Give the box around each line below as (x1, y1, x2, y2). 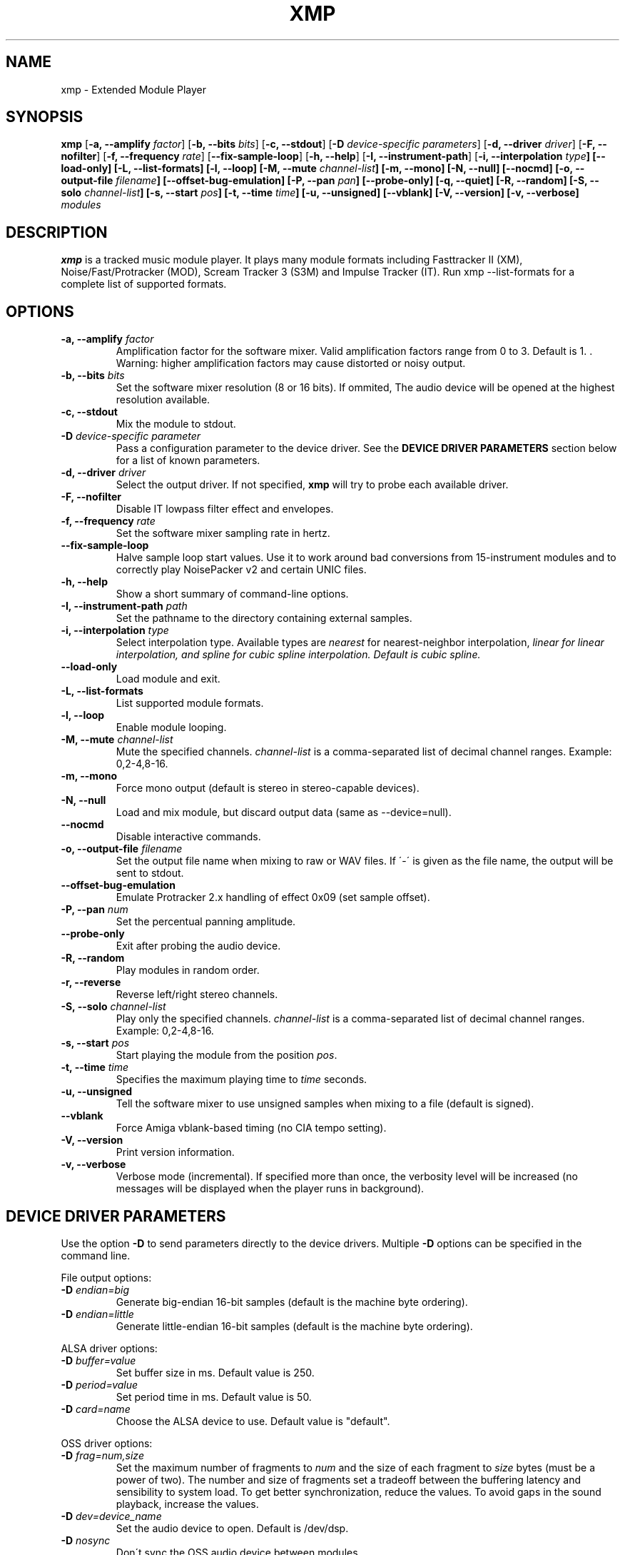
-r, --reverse (61, 976, 121, 989)
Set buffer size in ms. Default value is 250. (116, 1366, 315, 1379)
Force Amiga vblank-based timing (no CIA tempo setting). (116, 1122, 387, 1134)
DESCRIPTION (6, 223, 108, 241)
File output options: (61, 1271, 152, 1284)
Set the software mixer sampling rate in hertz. (116, 527, 330, 540)
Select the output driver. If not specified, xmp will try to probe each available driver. (116, 478, 509, 491)
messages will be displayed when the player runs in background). (116, 1182, 425, 1195)
